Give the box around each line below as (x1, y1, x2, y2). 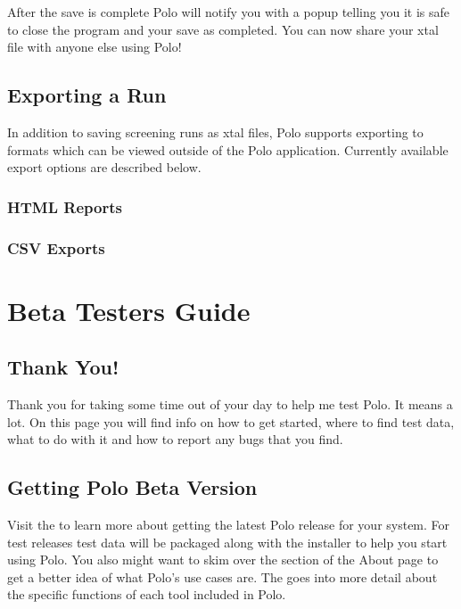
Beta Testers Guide (7, 292, 251, 328)
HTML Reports (7, 195, 122, 218)
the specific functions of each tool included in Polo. (7, 585, 286, 604)
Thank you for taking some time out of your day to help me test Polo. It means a (7, 395, 453, 414)
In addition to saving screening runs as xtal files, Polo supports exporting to (7, 122, 424, 141)
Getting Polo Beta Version (7, 473, 258, 501)
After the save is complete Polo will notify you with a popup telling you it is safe (7, 3, 449, 21)
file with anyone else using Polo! (7, 37, 182, 56)
